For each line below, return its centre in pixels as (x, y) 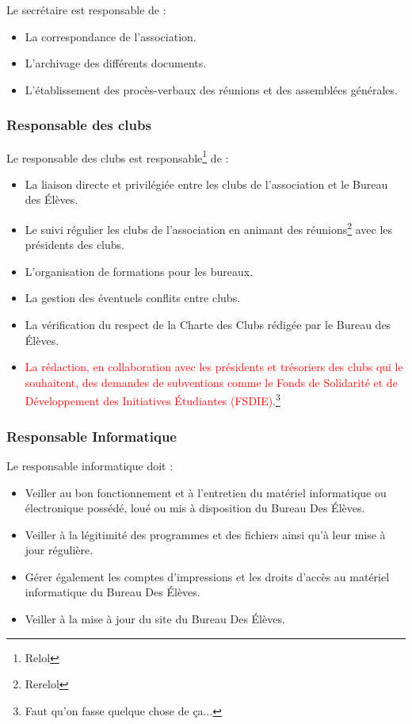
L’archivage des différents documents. (116, 63)
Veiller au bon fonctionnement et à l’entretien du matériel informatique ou (206, 492)
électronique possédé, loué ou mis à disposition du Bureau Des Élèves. (195, 508)
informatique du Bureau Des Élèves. (113, 592)
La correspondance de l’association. (111, 36)
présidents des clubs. (74, 245)
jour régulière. (59, 550)
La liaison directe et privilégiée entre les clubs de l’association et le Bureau (206, 184)
